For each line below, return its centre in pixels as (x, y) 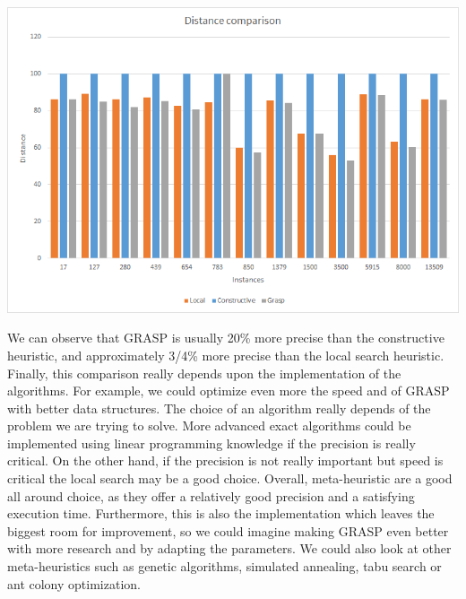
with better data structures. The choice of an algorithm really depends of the (219, 408)
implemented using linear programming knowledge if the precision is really (211, 443)
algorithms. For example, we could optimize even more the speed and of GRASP (229, 391)
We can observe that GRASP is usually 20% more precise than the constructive (226, 338)
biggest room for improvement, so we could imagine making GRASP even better (228, 530)
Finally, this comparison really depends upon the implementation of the (204, 373)
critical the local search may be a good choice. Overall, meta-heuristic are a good (230, 478)
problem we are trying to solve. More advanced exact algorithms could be (209, 425)
